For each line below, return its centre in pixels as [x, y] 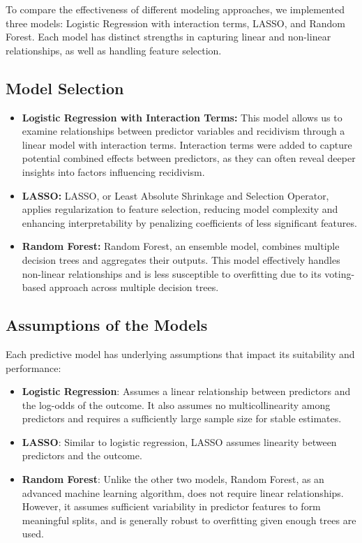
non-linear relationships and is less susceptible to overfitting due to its [172, 273]
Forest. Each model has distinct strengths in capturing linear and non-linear [168, 37]
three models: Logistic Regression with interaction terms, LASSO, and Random [176, 23]
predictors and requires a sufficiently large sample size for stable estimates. [182, 418]
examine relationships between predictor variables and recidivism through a [183, 131]
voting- [340, 273]
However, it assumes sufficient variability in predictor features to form [171, 506]
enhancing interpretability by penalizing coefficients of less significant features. [189, 222]
